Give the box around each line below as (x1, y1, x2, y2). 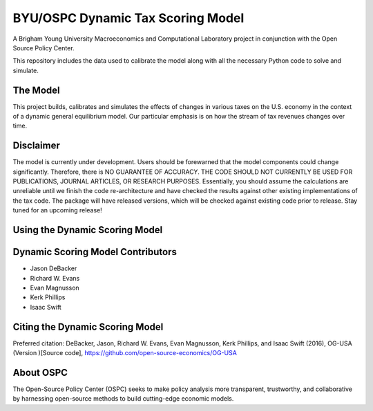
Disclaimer (12, 140, 60, 152)
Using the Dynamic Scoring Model (12, 224, 163, 236)
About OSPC (12, 366, 68, 379)
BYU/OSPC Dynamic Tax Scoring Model (12, 10, 245, 26)
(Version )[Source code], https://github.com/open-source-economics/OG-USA (12, 349, 238, 357)
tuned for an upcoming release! (12, 206, 103, 214)
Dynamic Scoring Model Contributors (12, 246, 178, 258)
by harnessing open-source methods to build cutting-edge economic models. (12, 394, 234, 403)
